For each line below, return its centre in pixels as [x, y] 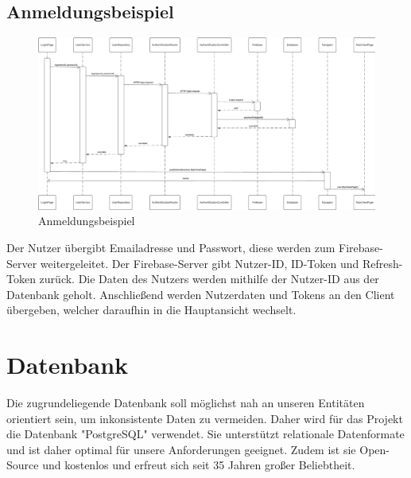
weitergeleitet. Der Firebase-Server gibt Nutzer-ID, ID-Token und [200, 263]
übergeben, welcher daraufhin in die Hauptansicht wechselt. [151, 310]
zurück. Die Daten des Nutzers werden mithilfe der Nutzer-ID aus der [209, 279]
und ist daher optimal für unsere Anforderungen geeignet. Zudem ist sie [181, 449]
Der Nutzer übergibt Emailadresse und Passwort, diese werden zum [171, 247]
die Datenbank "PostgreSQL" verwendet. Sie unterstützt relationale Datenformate [205, 434]
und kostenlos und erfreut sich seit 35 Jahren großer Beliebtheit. [199, 465]
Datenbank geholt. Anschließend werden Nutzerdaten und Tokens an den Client [201, 294]
